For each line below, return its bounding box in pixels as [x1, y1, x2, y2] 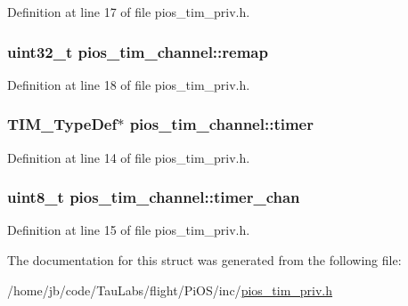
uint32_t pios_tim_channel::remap [7, 40, 268, 62]
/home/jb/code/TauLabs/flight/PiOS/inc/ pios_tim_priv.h [7, 280, 333, 299]
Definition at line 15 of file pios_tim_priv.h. [7, 221, 250, 239]
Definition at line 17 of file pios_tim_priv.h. [7, 3, 250, 20]
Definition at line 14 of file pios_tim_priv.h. [7, 148, 250, 166]
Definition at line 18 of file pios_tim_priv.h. [7, 75, 250, 93]
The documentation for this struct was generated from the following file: [7, 251, 402, 270]
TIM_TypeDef [7, 113, 118, 135]
